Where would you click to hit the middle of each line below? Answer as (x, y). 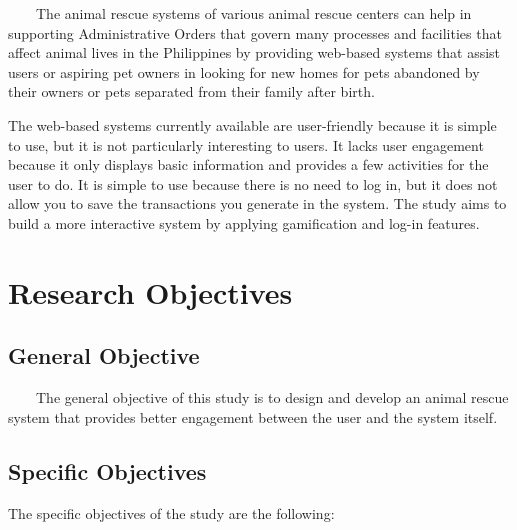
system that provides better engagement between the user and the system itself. (253, 416)
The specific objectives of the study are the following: (171, 512)
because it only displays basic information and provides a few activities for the (248, 164)
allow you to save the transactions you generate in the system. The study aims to (257, 203)
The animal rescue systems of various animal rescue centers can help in (253, 13)
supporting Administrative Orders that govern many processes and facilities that (255, 32)
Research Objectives (150, 291)
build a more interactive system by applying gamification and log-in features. (244, 222)
